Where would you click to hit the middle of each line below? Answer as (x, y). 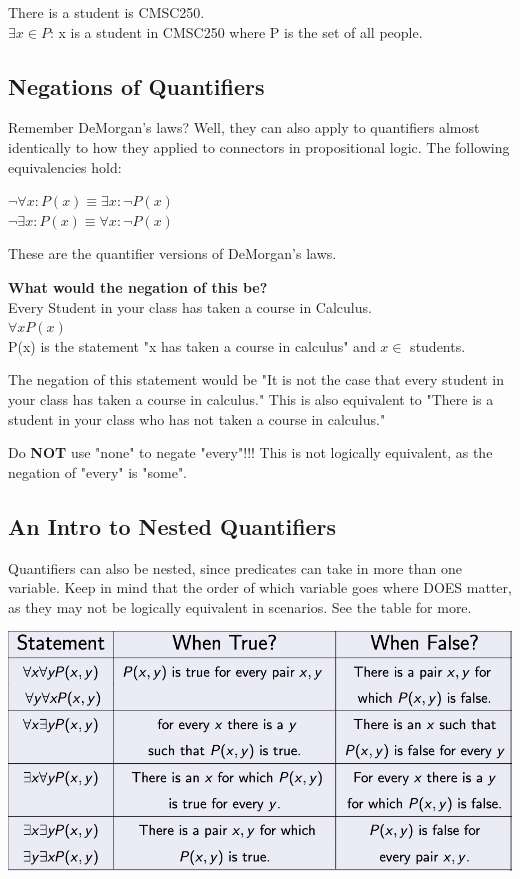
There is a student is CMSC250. (106, 12)
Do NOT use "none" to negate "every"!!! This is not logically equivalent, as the (250, 452)
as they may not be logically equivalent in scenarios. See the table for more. (240, 606)
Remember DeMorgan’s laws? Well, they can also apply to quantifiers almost (244, 127)
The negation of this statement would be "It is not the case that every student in (256, 379)
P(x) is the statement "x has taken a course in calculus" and (192, 345)
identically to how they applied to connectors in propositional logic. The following (259, 146)
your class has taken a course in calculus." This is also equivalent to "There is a (251, 398)
